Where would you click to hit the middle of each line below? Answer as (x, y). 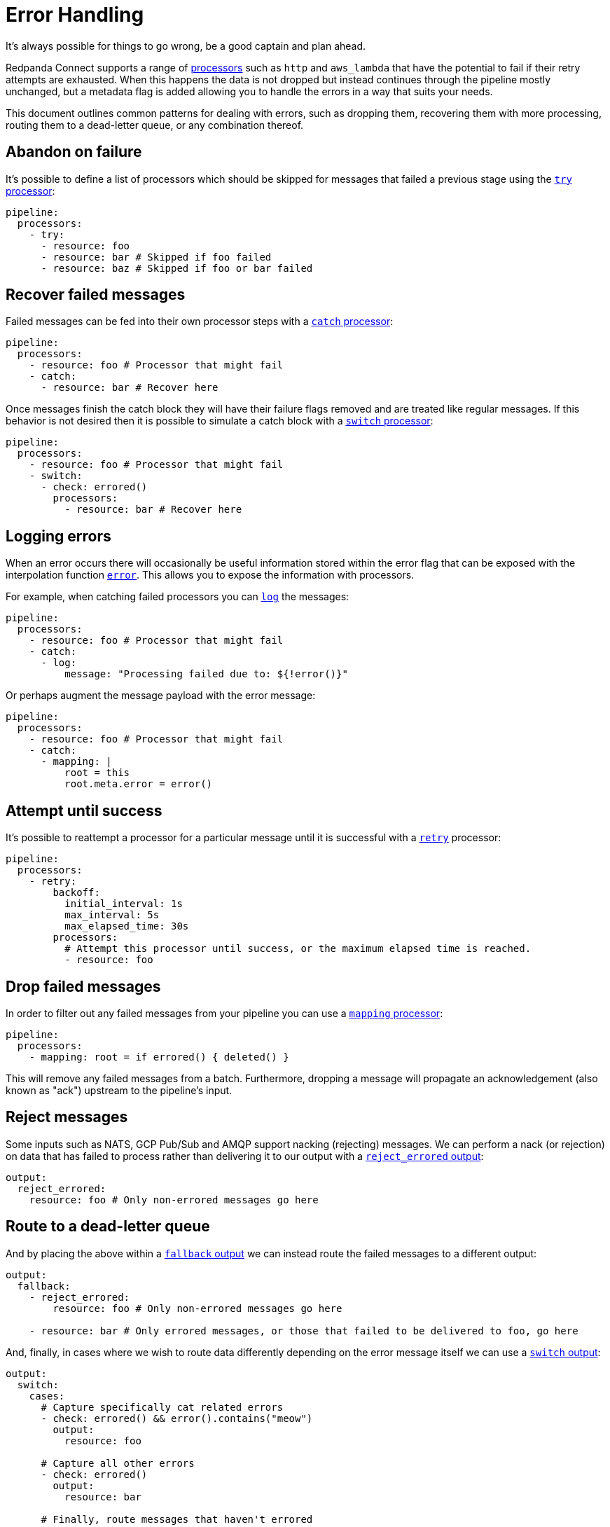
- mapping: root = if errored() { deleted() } (159, 1057)
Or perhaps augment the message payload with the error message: (161, 696)
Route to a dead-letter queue (108, 1227)
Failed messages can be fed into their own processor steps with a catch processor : (200, 322)
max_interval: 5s (112, 915)
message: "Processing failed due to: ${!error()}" (206, 674)
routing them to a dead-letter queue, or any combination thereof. (155, 125)
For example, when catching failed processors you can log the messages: (178, 597)
